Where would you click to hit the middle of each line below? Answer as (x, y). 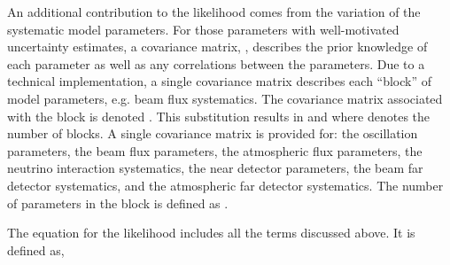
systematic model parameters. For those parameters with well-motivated (203, 29)
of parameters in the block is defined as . (118, 203)
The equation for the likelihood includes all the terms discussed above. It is (211, 233)
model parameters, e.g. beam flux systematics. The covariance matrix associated (225, 98)
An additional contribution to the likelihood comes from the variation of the (214, 12)
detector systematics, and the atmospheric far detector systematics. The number (225, 185)
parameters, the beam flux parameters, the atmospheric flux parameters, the (215, 150)
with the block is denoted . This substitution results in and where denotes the (219, 116)
